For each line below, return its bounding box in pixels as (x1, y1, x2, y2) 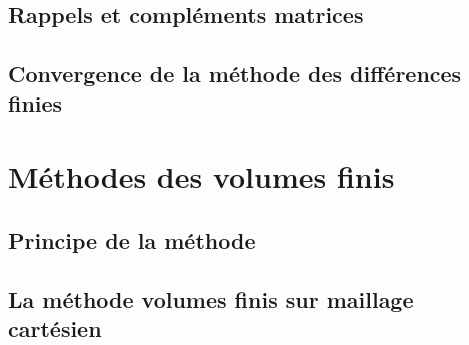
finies (8, 87, 63, 118)
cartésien (8, 312, 102, 343)
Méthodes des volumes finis (8, 156, 395, 197)
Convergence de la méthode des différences (8, 58, 462, 89)
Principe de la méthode (8, 224, 256, 255)
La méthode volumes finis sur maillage (8, 283, 414, 314)
